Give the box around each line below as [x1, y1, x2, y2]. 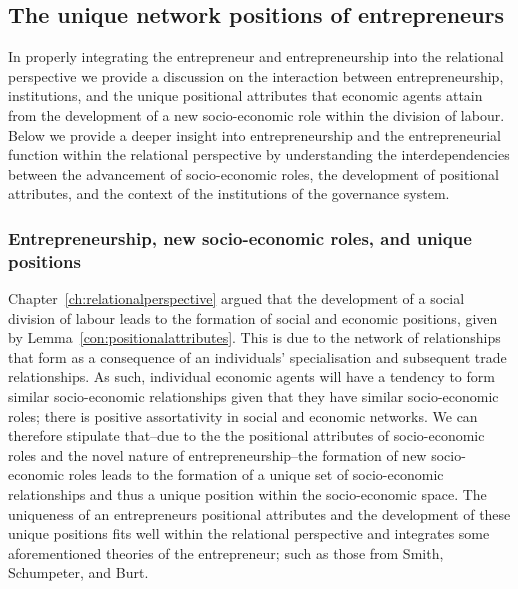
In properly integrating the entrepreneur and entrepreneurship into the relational [8, 46, 504, 67]
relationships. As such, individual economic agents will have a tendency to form [8, 366, 495, 387]
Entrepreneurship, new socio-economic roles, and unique [8, 225, 472, 250]
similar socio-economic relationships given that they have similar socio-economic [8, 386, 499, 407]
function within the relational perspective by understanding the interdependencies [8, 144, 510, 165]
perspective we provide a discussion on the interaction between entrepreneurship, [8, 65, 504, 86]
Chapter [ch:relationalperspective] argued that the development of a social [8, 288, 465, 309]
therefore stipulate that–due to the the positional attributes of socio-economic [8, 425, 485, 446]
